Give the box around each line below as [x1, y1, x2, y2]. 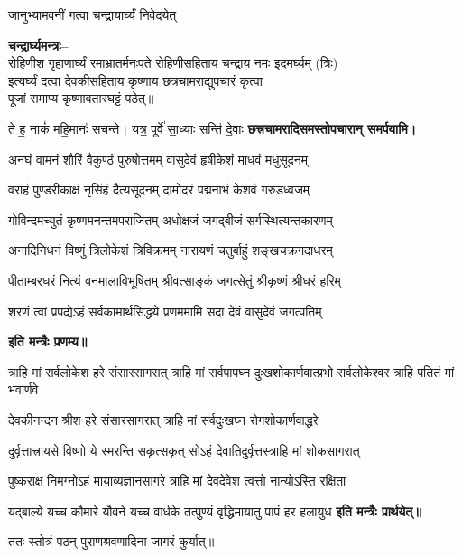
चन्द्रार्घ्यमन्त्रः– [8, 35, 69, 54]
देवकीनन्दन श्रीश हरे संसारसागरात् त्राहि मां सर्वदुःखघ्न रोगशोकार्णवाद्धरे [8, 410, 319, 429]
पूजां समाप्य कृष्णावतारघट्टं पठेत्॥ [8, 89, 154, 108]
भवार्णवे [8, 380, 39, 399]
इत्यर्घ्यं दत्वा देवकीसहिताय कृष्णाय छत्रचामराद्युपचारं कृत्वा [8, 71, 263, 90]
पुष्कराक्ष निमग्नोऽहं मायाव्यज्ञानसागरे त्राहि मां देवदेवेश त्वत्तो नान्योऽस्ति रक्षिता [8, 471, 346, 490]
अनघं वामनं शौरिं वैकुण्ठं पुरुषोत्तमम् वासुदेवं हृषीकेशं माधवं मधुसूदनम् [8, 149, 309, 168]
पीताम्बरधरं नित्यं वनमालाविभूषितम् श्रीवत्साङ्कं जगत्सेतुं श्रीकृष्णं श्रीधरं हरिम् [8, 270, 341, 289]
